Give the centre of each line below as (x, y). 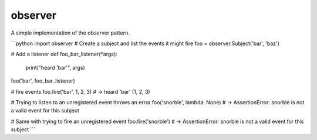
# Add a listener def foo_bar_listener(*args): (64, 54)
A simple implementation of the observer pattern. (70, 33)
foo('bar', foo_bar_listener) (43, 81)
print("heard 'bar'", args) (55, 67)
